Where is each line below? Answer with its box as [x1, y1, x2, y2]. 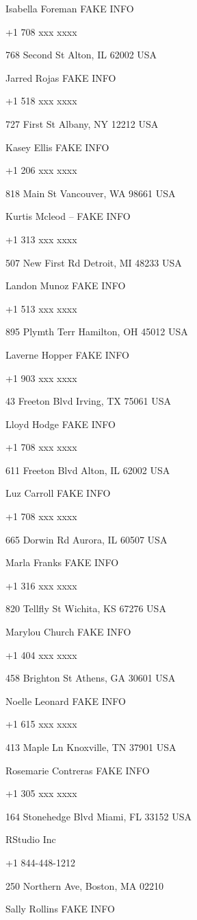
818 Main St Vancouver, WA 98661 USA [5, 186, 176, 200]
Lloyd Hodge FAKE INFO [5, 416, 116, 431]
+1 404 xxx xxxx [5, 647, 77, 662]
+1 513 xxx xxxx [5, 301, 77, 315]
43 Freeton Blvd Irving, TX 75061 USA [5, 394, 171, 408]
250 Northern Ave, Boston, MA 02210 [5, 878, 163, 893]
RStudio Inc [5, 832, 56, 846]
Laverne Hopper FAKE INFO [5, 347, 129, 361]
